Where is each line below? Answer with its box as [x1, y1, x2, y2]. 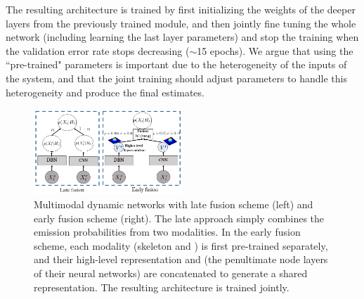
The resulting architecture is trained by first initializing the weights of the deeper [6, 2, 356, 16]
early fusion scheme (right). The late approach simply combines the [34, 210, 325, 225]
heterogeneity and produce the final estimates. [6, 84, 204, 99]
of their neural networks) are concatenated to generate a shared [34, 265, 308, 280]
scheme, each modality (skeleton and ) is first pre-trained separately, [34, 238, 328, 253]
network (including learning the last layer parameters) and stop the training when [6, 30, 359, 44]
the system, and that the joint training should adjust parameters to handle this [6, 70, 347, 85]
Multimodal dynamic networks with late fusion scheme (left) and [34, 197, 313, 211]
